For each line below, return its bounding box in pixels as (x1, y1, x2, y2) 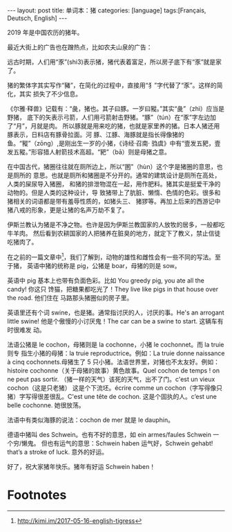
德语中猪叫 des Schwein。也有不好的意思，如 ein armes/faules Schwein (7, 430, 212, 438)
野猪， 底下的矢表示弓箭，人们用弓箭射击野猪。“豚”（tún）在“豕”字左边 (7, 113, 211, 121)
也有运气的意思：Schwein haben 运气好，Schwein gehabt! (47, 438, 213, 447)
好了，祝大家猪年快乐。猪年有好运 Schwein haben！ (7, 462, 156, 470)
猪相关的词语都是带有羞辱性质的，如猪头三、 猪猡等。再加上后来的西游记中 (7, 197, 221, 205)
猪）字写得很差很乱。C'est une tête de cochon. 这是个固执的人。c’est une (7, 392, 217, 400)
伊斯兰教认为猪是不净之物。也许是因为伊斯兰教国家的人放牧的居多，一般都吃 (7, 220, 225, 229)
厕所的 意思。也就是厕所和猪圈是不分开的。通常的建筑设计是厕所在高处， (12, 171, 221, 179)
